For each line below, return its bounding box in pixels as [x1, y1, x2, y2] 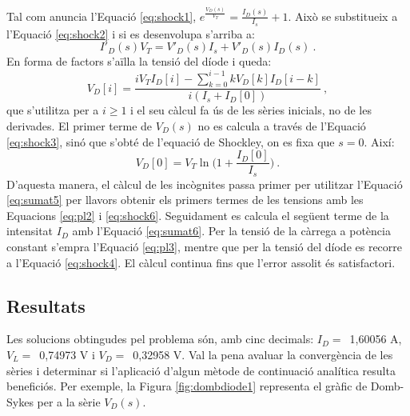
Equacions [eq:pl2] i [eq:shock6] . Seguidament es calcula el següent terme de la [6, 206, 389, 223]
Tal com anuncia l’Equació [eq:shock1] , [6, 7, 197, 24]
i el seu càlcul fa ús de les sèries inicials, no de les [130, 102, 372, 118]
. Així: [364, 133, 395, 150]
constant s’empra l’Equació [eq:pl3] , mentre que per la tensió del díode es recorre [6, 238, 403, 255]
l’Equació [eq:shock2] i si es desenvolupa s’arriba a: [6, 25, 256, 42]
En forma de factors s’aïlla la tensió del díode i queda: [6, 53, 272, 70]
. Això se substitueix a [288, 7, 398, 24]
